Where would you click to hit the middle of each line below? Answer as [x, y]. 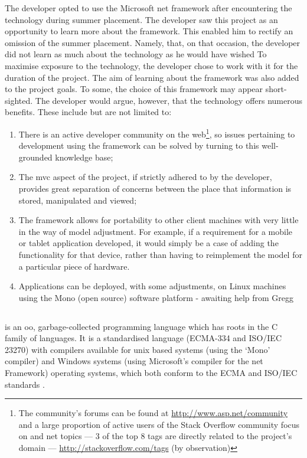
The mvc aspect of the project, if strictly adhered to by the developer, [145, 177]
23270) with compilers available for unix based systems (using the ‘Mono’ [138, 349]
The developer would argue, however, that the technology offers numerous [169, 100]
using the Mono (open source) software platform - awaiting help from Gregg [156, 297]
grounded [35, 157]
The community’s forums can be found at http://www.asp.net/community [153, 413]
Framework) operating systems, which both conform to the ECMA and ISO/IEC [151, 373]
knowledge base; [84, 157]
